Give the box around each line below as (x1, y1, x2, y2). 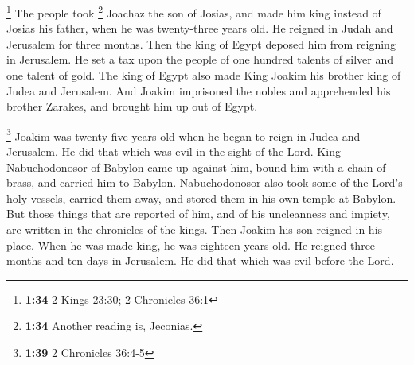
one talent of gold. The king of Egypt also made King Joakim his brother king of (6, 67, 401, 83)
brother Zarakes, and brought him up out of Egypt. (6, 98, 258, 115)
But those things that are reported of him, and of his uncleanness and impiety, (6, 205, 390, 222)
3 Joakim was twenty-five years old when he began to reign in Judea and (6, 125, 361, 144)
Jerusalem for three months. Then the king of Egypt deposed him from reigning (6, 35, 396, 52)
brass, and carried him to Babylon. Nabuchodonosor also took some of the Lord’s (6, 174, 403, 191)
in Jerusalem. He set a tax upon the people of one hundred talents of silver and (6, 51, 393, 68)
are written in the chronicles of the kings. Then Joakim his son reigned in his (6, 221, 383, 238)
